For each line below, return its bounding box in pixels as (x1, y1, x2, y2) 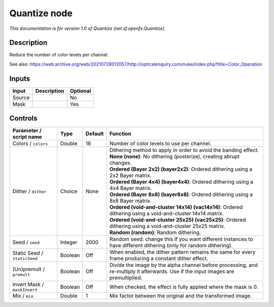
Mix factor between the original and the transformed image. (109, 292, 252, 299)
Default (85, 130, 104, 137)
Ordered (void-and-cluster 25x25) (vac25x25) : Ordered (109, 216, 246, 223)
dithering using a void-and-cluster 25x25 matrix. (109, 223, 226, 230)
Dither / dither (12, 188, 47, 195)
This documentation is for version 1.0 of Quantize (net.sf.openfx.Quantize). (9, 25, 166, 31)
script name (12, 133, 43, 140)
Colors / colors (12, 140, 48, 147)
